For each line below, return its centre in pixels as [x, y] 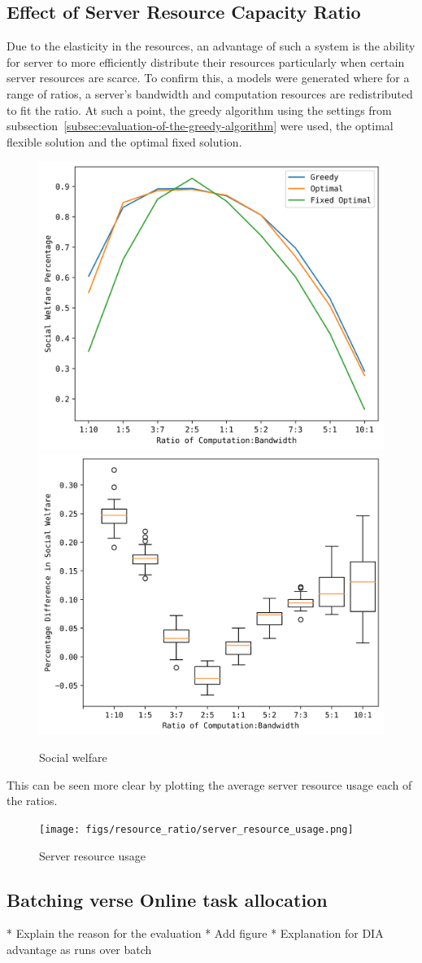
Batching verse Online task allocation [167, 899]
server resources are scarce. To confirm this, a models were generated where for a [208, 78]
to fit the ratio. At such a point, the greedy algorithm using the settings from [199, 109]
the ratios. [32, 801]
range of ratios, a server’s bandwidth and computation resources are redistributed [210, 93]
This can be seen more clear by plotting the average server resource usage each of [209, 784]
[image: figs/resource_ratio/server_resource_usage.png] [196, 830]
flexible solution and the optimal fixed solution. [124, 141]
